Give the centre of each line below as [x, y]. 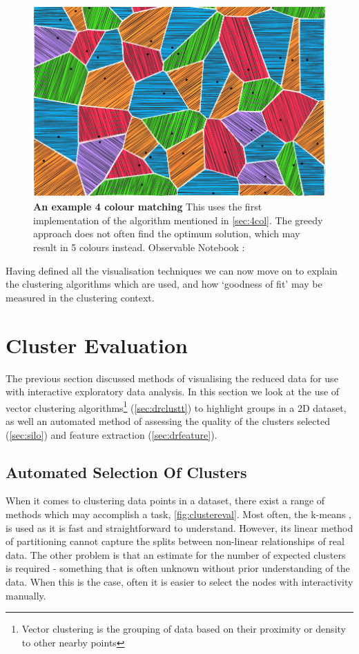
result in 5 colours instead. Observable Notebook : [139, 247]
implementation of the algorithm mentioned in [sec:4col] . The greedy [178, 220]
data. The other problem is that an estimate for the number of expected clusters [176, 554]
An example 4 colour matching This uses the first [148, 207]
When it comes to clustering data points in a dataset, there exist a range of [165, 501]
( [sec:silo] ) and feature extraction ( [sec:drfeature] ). [111, 434]
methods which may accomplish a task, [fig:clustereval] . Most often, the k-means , [178, 514]
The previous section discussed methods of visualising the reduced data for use [172, 378]
